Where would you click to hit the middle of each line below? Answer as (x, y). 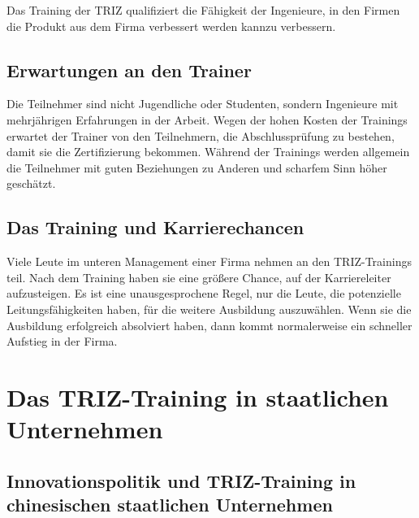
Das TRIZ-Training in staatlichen (198, 396)
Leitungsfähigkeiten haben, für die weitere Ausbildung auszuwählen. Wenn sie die (209, 309)
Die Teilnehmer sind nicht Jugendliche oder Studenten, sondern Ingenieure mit (203, 104)
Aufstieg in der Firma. (62, 341)
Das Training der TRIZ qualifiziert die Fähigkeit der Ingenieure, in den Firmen (203, 10)
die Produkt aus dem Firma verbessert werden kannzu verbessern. (171, 26)
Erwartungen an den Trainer (129, 70)
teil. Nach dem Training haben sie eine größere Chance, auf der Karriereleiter (199, 277)
